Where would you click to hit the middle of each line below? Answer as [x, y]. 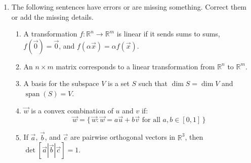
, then [194, 137]
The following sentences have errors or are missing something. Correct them [129, 7]
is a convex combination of [72, 110]
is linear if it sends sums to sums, [168, 34]
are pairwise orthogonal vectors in [123, 137]
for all [151, 120]
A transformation [50, 34]
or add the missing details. [52, 16]
